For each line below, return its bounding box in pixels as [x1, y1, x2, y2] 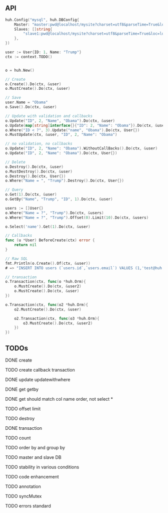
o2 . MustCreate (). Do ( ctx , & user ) [14, 307, 81, 312]
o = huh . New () [5, 68, 35, 73]
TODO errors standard [5, 503, 51, 508]
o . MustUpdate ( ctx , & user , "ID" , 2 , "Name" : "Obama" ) [5, 132, 117, 137]
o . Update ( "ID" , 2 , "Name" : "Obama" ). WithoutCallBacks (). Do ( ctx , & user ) [5, 146, 158, 151]
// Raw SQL [5, 256, 28, 261]
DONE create [5, 357, 32, 363]
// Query [5, 188, 23, 193]
